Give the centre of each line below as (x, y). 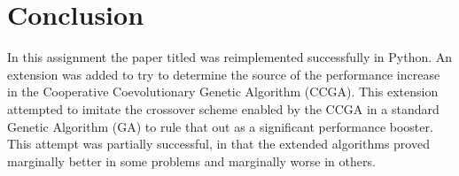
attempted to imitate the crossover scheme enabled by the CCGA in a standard (223, 108)
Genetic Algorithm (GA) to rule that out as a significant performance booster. (220, 126)
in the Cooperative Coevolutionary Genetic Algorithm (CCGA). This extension (223, 92)
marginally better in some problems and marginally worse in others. (191, 161)
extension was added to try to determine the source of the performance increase (224, 74)
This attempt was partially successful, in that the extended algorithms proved (218, 144)
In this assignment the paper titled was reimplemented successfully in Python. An (230, 57)
